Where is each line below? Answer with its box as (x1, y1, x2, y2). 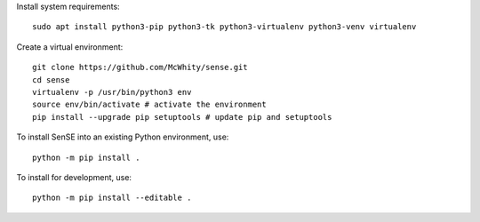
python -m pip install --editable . (32, 193, 192, 203)
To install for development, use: (16, 171, 132, 182)
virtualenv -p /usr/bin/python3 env (32, 87, 192, 97)
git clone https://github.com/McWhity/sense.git (32, 62, 248, 73)
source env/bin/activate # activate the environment (32, 99, 267, 110)
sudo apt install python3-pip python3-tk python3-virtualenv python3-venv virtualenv (32, 22, 417, 32)
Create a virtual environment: (16, 41, 124, 52)
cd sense (32, 75, 70, 84)
